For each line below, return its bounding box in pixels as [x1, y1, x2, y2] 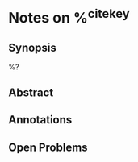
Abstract [8, 85, 54, 99]
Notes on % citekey [8, 6, 130, 27]
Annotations [8, 113, 73, 127]
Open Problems [8, 140, 88, 154]
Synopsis [8, 40, 56, 54]
